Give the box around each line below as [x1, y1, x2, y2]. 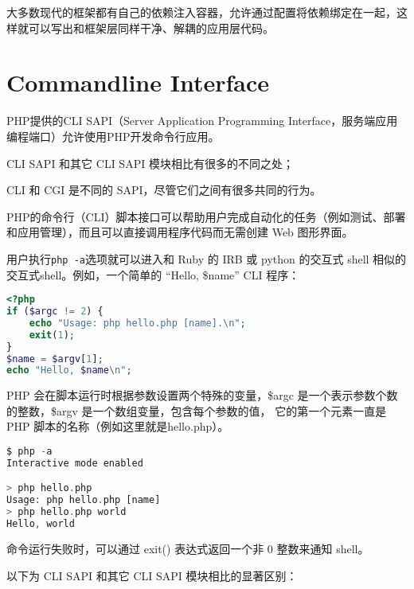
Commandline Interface [6, 66, 269, 99]
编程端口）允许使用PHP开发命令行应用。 [6, 127, 220, 144]
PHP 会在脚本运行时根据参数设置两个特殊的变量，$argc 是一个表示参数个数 [6, 387, 398, 404]
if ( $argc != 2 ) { [6, 306, 103, 317]
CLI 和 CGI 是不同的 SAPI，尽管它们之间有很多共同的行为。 [6, 181, 322, 198]
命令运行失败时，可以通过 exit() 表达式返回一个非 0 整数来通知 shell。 [6, 540, 369, 556]
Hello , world [6, 518, 75, 530]
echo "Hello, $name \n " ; [6, 365, 132, 376]
